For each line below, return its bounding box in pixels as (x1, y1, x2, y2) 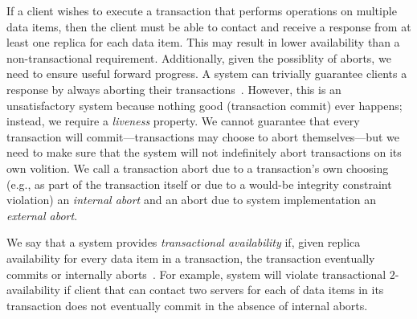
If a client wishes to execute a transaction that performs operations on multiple (6, 2, 397, 18)
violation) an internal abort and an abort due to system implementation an (6, 191, 377, 208)
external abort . (6, 207, 78, 223)
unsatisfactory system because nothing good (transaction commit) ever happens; (6, 96, 403, 113)
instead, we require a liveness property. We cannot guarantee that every (6, 112, 360, 129)
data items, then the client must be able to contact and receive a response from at (6, 18, 411, 35)
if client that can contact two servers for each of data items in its (63, 281, 384, 298)
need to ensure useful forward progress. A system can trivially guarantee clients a (6, 65, 407, 82)
